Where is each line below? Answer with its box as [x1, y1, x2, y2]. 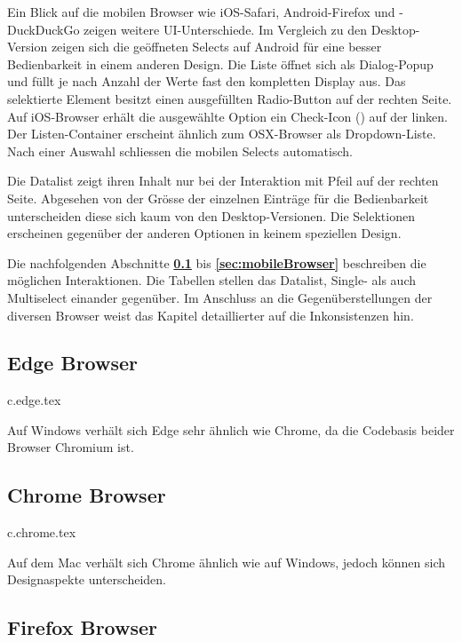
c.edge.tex [7, 391, 61, 409]
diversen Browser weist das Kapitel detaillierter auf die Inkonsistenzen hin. [7, 305, 414, 324]
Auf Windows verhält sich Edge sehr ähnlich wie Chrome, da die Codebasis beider [7, 420, 455, 439]
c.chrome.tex [7, 523, 76, 542]
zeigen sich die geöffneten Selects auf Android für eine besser [51, 37, 382, 56]
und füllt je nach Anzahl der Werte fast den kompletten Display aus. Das [7, 72, 406, 91]
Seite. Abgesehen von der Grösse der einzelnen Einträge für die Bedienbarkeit [7, 188, 429, 207]
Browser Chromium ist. [7, 438, 134, 456]
